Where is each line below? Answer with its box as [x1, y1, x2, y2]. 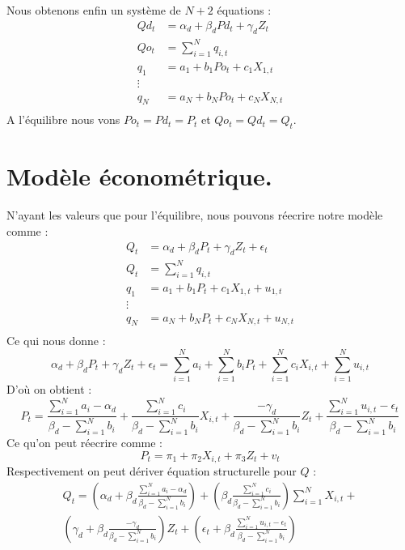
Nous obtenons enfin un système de [6, 2, 181, 18]
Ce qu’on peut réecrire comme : [6, 434, 162, 451]
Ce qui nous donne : [6, 332, 106, 349]
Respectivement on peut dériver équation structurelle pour [6, 463, 297, 480]
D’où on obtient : [6, 381, 92, 398]
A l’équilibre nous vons [6, 111, 120, 128]
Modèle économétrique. [6, 160, 272, 193]
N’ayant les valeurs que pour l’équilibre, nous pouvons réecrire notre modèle [6, 207, 383, 224]
